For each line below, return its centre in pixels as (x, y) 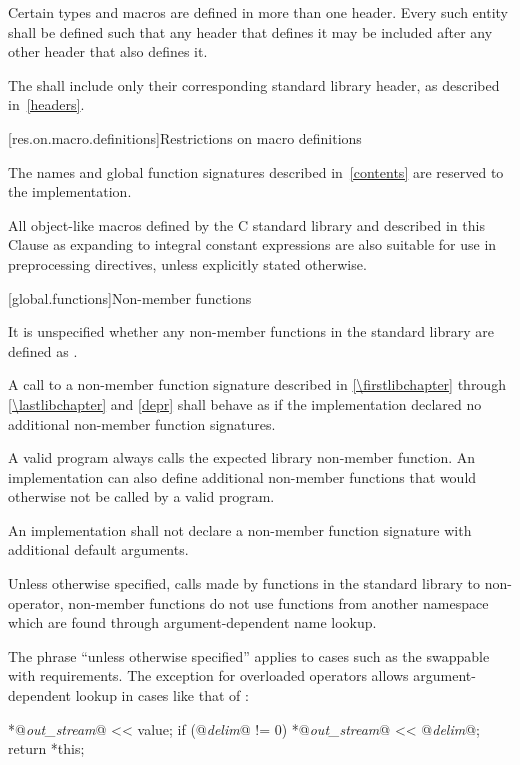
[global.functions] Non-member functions (130, 297)
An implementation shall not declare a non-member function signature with (240, 529)
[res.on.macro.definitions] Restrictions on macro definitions (185, 137)
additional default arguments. (98, 549)
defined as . (43, 350)
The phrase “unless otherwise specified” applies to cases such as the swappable (249, 655)
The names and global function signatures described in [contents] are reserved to (256, 171)
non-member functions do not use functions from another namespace (278, 602)
